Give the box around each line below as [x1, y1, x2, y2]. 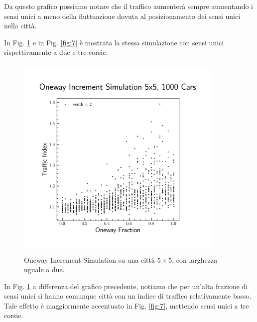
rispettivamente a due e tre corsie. [4, 47, 108, 57]
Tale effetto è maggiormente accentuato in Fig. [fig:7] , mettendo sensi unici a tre [4, 300, 249, 311]
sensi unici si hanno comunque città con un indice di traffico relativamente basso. [4, 291, 252, 301]
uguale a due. [24, 264, 65, 275]
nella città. [4, 20, 37, 31]
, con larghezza [172, 254, 218, 265]
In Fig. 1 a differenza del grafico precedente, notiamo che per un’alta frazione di [4, 281, 248, 291]
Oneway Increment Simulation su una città [24, 254, 155, 265]
